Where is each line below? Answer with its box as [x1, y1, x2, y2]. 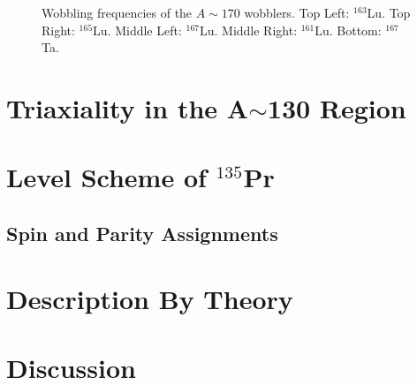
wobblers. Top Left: [244, 4, 350, 21]
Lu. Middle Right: [199, 20, 298, 39]
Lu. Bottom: [315, 20, 382, 39]
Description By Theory [6, 280, 293, 316]
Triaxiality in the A [6, 89, 249, 125]
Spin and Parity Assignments [6, 219, 278, 246]
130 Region [267, 89, 406, 125]
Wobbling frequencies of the [42, 4, 193, 21]
